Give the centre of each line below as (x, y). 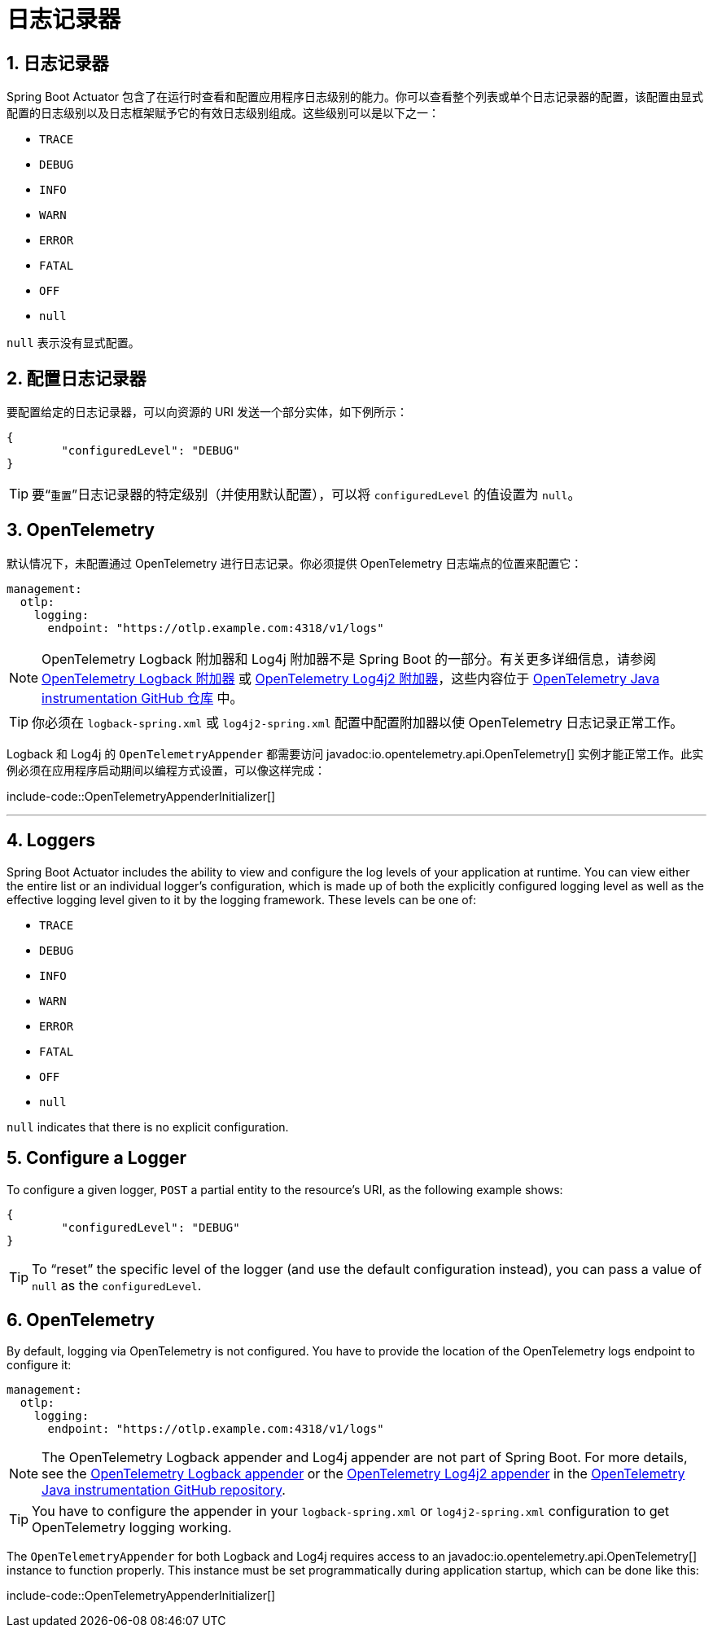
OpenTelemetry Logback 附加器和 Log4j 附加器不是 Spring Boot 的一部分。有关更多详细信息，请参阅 (349, 659)
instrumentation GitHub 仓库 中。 (142, 698)
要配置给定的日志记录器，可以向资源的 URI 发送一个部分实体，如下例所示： (208, 412)
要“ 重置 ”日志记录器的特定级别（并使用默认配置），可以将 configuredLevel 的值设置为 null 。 (306, 495)
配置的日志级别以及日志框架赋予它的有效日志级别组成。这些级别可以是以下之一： (223, 113)
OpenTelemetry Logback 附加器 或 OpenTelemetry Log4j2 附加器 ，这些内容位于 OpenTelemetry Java (351, 678)
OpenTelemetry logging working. (132, 1528)
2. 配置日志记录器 (77, 378)
